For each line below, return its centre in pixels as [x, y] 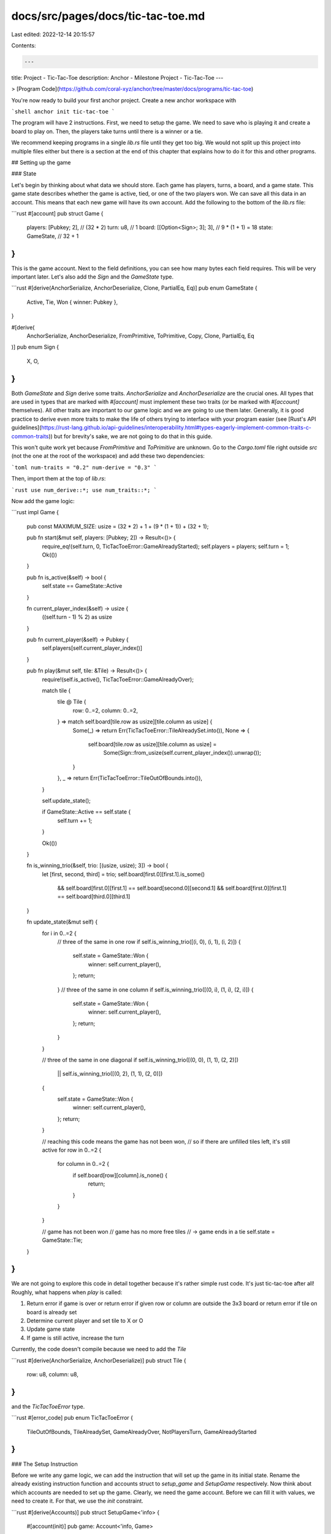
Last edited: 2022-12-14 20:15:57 [53, 34]
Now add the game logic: [43, 501]
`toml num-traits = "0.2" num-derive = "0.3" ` [84, 467]
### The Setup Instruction [44, 1464]
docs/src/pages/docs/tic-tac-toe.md [108, 16]
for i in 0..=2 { [59, 933]
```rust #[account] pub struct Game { [57, 213]
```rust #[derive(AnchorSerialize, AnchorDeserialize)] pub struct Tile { [99, 1360]
